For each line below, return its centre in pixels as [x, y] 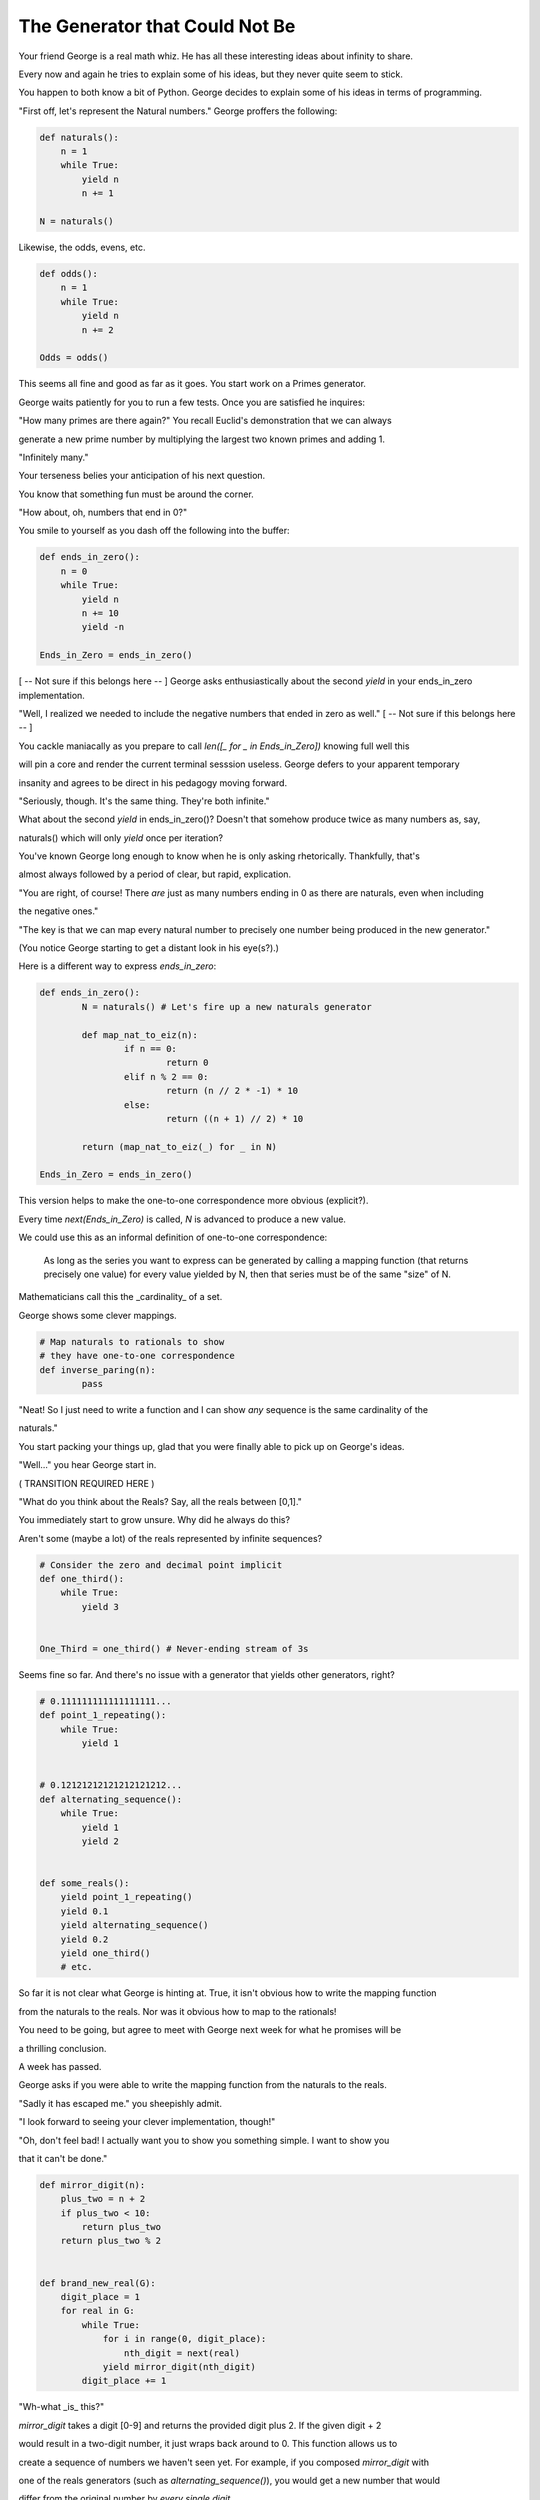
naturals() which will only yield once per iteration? [121, 837]
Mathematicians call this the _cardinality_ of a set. [120, 1297]
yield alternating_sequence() [134, 1925]
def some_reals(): [84, 1883]
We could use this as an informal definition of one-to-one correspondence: [173, 1237]
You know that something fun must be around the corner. [136, 494]
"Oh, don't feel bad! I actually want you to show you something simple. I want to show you [204, 2140]
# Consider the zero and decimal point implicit [161, 1564]
